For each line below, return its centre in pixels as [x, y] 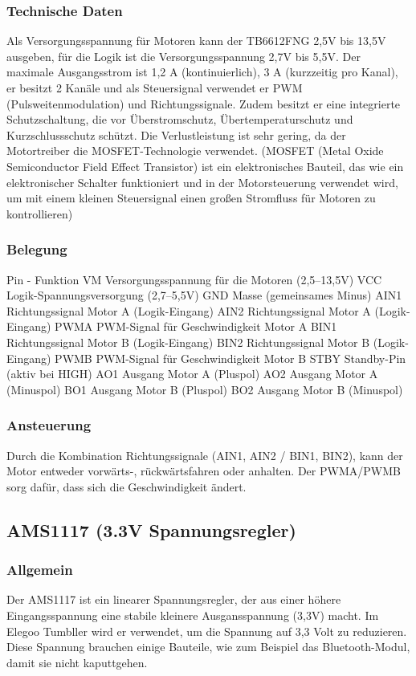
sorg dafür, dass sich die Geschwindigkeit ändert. [126, 486]
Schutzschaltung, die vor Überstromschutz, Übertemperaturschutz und [180, 119]
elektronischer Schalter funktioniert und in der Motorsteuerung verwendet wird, [202, 182]
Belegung [37, 249]
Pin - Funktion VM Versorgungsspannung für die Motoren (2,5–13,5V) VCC [194, 279]
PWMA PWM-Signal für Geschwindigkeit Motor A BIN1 [196, 326]
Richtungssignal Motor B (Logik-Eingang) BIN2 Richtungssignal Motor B [188, 342]
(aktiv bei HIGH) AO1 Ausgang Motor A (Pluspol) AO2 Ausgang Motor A [192, 374]
